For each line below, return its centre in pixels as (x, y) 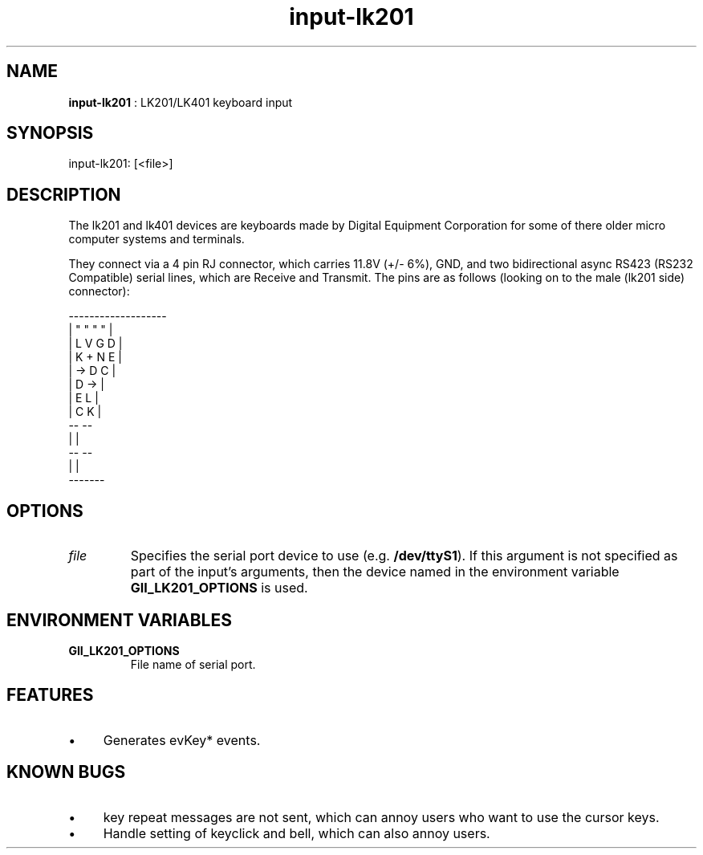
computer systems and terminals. (156, 239)
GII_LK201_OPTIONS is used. (219, 588)
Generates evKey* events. (182, 740)
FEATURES (50, 695)
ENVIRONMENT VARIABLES (119, 620)
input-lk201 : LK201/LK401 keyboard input (181, 102)
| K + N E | (95, 357)
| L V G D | (95, 344)
